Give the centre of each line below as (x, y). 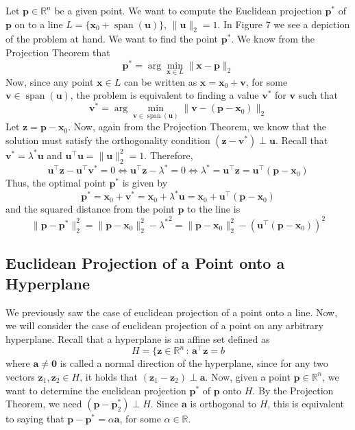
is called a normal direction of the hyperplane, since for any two (194, 363)
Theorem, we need (44, 404)
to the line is (214, 209)
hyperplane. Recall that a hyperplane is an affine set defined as (138, 338)
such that (318, 95)
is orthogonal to (223, 404)
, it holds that (109, 376)
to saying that (35, 419)
